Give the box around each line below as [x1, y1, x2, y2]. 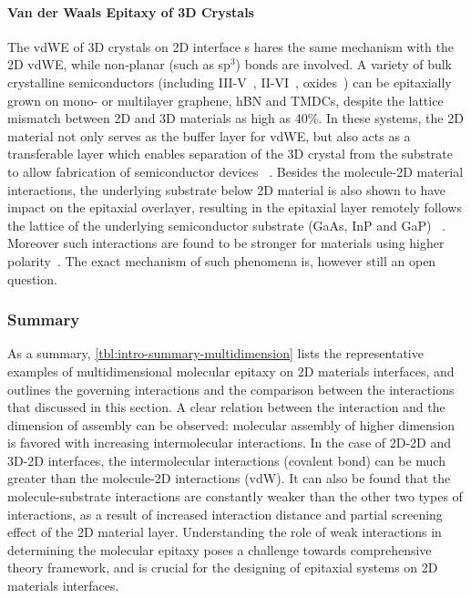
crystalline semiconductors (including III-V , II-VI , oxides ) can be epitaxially [7, 72, 452, 91]
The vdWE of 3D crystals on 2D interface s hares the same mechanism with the [7, 36, 454, 56]
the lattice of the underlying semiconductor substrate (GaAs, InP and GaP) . [7, 215, 445, 234]
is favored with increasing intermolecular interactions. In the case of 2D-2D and [7, 433, 451, 452]
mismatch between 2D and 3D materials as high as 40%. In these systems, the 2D [7, 108, 464, 128]
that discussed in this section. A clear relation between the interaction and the [7, 397, 445, 417]
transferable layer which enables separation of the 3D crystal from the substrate [7, 144, 453, 163]
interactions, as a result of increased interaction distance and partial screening [7, 504, 443, 523]
